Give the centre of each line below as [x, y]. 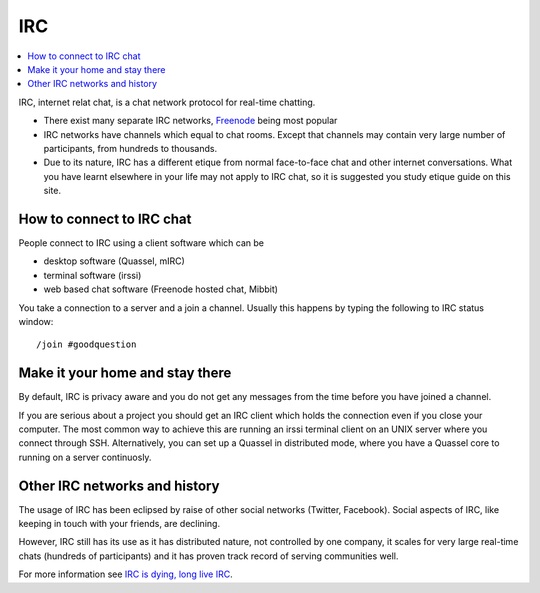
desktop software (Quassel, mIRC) [114, 261]
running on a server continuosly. [85, 457]
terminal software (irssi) [92, 275]
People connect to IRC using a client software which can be [141, 242]
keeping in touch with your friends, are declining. [119, 524]
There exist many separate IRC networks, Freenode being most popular [190, 121]
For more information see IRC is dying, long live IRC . [126, 574]
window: [36, 321]
